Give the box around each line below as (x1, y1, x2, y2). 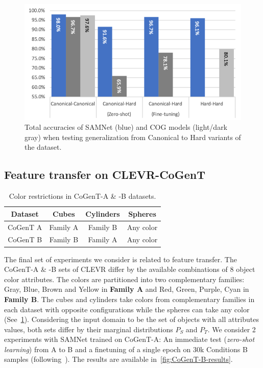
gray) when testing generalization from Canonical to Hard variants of (25, 131, 241, 142)
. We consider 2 (207, 324, 256, 334)
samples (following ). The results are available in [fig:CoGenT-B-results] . (4, 354, 233, 364)
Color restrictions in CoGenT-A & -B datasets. (9, 191, 156, 201)
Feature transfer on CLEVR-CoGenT (4, 167, 205, 182)
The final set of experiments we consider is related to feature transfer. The (4, 254, 237, 264)
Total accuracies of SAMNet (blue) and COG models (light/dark (25, 122, 228, 132)
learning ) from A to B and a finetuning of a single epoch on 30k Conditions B (4, 343, 248, 354)
